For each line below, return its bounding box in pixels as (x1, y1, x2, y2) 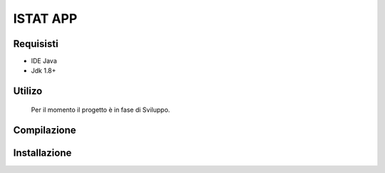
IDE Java (31, 57, 57, 65)
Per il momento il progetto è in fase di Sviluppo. (31, 105, 170, 114)
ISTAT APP (13, 11, 78, 26)
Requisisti (13, 38, 58, 50)
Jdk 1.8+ (31, 66, 56, 75)
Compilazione (13, 124, 76, 136)
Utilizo (13, 85, 43, 98)
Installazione (13, 147, 72, 159)
